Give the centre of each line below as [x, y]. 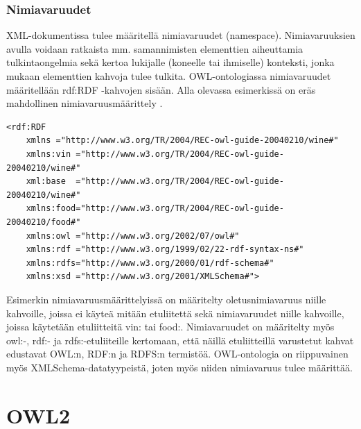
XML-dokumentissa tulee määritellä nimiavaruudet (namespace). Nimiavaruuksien [181, 35]
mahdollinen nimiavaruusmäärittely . [85, 103]
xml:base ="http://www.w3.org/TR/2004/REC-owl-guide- [155, 182]
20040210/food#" [44, 222]
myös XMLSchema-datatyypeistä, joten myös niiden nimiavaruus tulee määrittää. [179, 367]
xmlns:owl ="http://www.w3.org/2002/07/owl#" [133, 236]
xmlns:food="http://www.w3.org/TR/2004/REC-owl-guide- [155, 209]
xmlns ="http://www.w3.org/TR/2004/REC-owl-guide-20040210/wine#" [182, 141]
